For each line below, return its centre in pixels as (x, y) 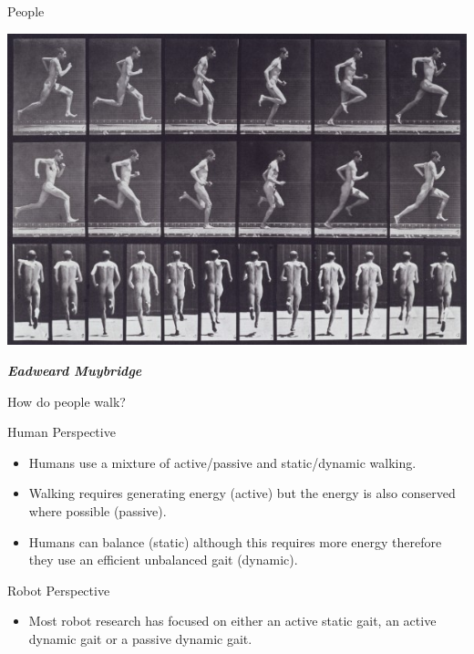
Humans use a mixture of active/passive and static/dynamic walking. (222, 462)
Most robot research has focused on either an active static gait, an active (232, 621)
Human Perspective (62, 432)
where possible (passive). (98, 511)
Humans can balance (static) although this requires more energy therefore (235, 541)
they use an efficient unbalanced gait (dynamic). (163, 560)
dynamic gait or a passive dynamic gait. (140, 638)
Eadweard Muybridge (75, 371)
